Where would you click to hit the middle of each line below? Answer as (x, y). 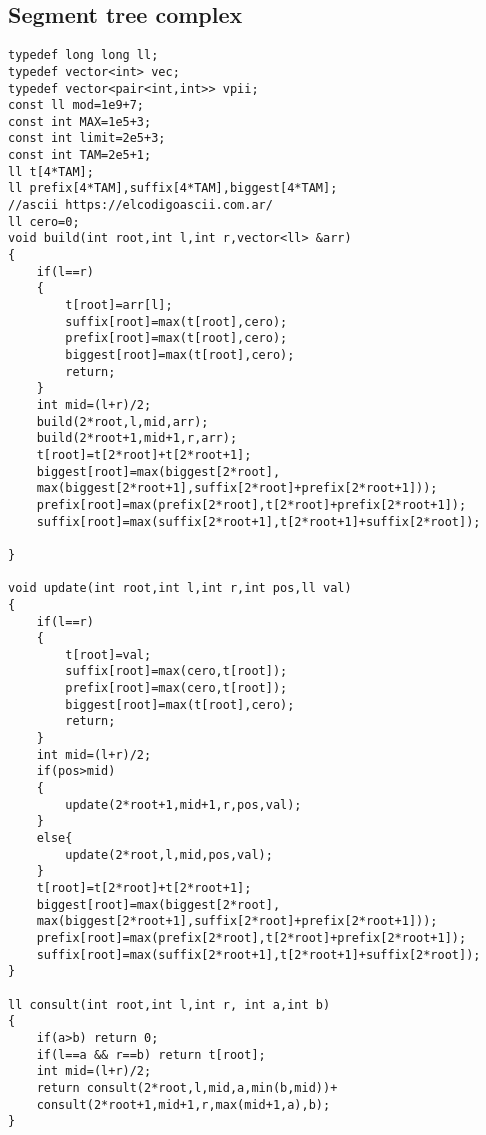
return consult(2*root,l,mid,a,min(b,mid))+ (187, 1087)
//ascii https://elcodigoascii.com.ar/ (140, 205)
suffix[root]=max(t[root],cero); (176, 321)
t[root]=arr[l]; (119, 305)
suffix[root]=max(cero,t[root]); (176, 671)
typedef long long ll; (83, 55)
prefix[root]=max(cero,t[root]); (176, 688)
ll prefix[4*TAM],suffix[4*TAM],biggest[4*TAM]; (173, 188)
